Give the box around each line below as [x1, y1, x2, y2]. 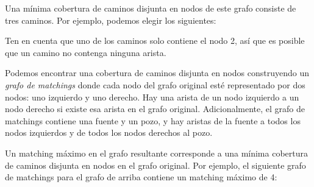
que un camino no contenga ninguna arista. [5, 46, 166, 58]
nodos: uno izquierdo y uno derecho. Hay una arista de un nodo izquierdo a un [5, 90, 299, 103]
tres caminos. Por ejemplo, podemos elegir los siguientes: [5, 13, 216, 26]
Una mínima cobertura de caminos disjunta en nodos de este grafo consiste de [5, 2, 296, 14]
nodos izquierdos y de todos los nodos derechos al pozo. [5, 126, 213, 139]
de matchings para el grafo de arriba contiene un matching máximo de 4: [5, 171, 277, 183]
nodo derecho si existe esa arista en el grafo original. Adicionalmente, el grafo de [5, 102, 305, 115]
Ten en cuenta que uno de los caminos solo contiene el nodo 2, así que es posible [5, 34, 305, 47]
